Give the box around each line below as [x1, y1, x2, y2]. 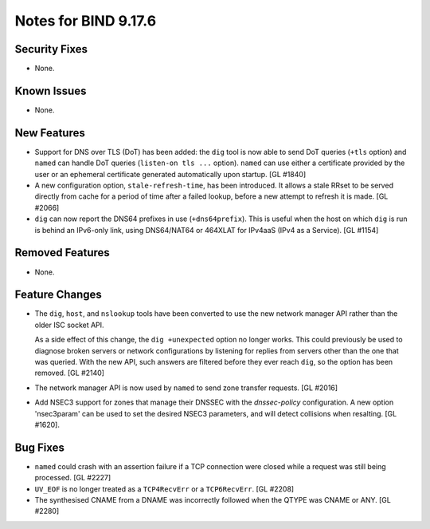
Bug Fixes [14, 440, 65, 454]
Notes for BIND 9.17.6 [14, 12, 157, 30]
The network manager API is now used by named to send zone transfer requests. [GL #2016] [34, 383, 338, 393]
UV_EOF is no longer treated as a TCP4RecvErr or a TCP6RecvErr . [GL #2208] [34, 484, 295, 494]
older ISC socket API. [34, 320, 104, 330]
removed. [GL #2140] [34, 368, 105, 378]
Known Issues [14, 84, 87, 97]
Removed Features [14, 246, 111, 259]
